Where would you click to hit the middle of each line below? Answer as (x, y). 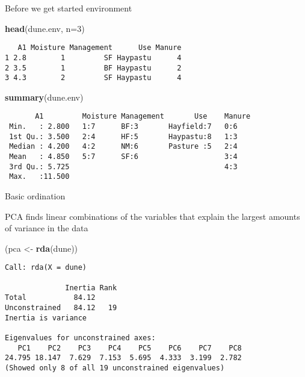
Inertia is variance (46, 318)
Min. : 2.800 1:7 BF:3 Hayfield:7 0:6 (123, 127)
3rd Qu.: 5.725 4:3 (123, 167)
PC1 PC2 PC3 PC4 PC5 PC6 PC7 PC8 (130, 348)
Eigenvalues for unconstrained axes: (80, 338)
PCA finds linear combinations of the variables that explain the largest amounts (152, 216)
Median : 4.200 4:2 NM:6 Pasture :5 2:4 (123, 147)
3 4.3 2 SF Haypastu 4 (93, 78)
